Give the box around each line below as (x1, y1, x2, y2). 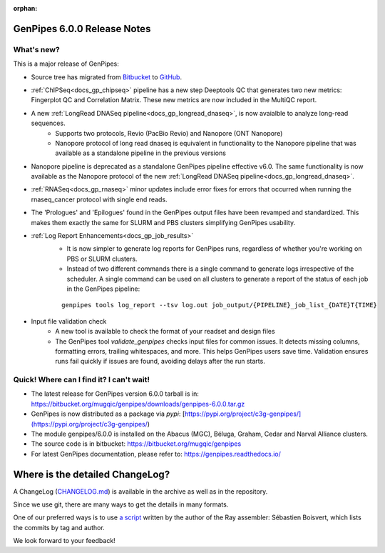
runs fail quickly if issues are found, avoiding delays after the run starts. (55, 357, 265, 366)
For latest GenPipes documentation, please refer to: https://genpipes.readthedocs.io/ (31, 449, 282, 458)
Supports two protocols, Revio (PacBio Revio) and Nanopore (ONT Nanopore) (55, 129, 283, 137)
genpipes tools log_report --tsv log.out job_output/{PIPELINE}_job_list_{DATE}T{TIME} (61, 301, 378, 309)
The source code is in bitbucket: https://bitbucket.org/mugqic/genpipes (31, 439, 242, 448)
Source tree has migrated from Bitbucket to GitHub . (31, 72, 182, 81)
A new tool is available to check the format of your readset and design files (55, 327, 275, 336)
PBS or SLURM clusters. (66, 254, 138, 263)
